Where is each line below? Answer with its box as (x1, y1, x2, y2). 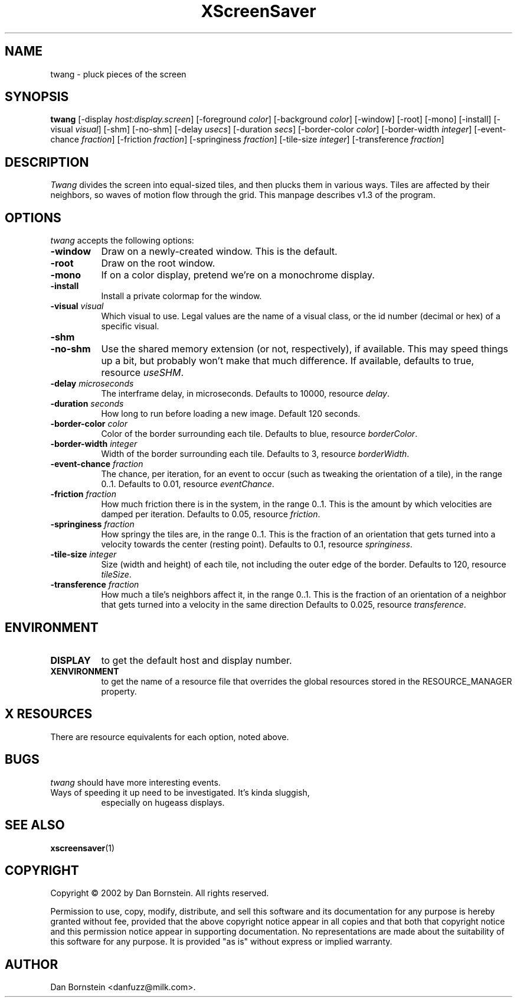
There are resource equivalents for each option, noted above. (50, 731, 289, 742)
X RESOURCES (5, 706, 93, 722)
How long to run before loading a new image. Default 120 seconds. (101, 408, 361, 419)
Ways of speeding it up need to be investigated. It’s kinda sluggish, (50, 787, 310, 797)
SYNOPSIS (5, 89, 69, 105)
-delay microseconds (50, 378, 134, 389)
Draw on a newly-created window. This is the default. (101, 245, 338, 258)
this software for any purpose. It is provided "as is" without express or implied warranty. (50, 936, 392, 947)
